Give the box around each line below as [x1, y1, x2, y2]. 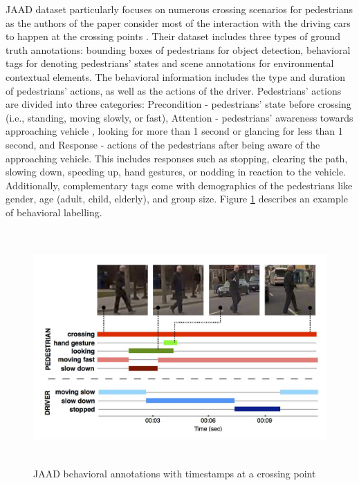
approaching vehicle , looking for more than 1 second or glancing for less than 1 [6, 124, 343, 138]
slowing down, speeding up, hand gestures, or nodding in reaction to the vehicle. [6, 164, 347, 179]
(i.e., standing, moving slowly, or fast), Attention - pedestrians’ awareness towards [6, 110, 353, 124]
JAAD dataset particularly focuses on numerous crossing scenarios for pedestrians [6, 2, 353, 16]
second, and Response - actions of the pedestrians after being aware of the [6, 137, 320, 151]
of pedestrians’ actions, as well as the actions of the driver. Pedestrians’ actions [6, 83, 342, 97]
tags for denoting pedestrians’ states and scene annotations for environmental [6, 56, 334, 70]
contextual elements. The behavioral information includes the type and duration [6, 69, 346, 84]
